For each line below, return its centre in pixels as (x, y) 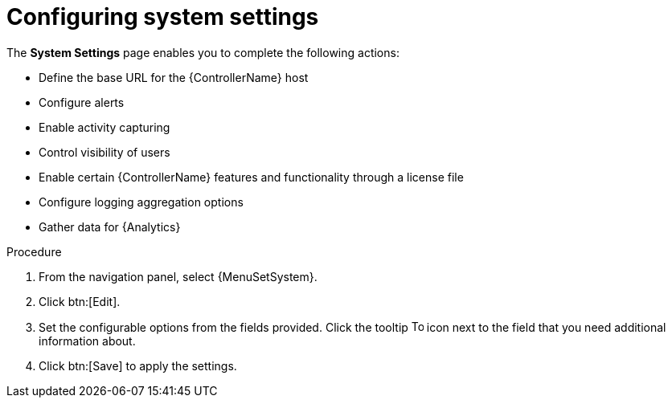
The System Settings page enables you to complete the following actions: (203, 52)
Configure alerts (82, 102)
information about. (87, 341)
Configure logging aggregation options (141, 202)
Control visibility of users (104, 152)
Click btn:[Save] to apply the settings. (138, 365)
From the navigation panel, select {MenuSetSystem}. (178, 276)
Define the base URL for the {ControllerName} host (174, 77)
